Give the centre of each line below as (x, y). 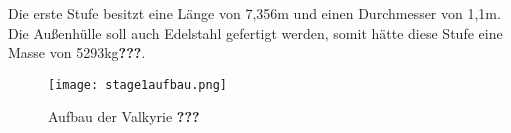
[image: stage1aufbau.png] (137, 84)
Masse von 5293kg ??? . (77, 52)
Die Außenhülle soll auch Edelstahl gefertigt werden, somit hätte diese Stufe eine (255, 32)
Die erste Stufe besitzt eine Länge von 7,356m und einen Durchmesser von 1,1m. (254, 13)
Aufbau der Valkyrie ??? (124, 116)
